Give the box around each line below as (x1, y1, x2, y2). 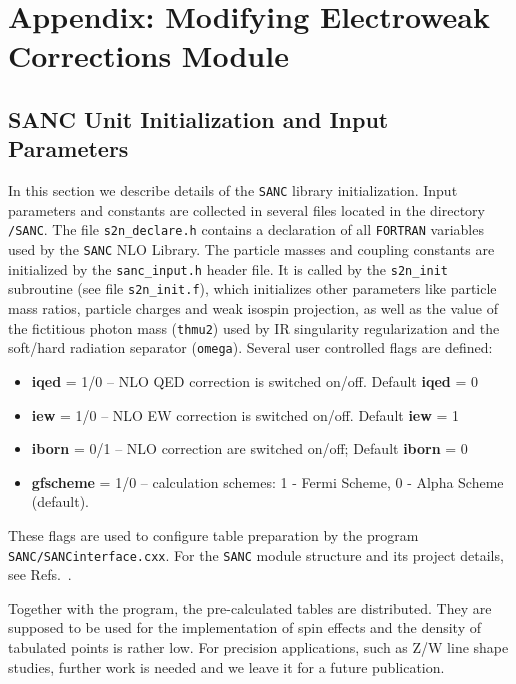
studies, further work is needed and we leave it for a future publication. (8, 656, 445, 677)
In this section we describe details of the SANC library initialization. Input (8, 180, 458, 201)
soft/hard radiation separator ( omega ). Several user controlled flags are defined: (8, 337, 493, 358)
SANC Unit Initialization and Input (8, 103, 389, 134)
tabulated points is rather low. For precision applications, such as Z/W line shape (8, 636, 509, 657)
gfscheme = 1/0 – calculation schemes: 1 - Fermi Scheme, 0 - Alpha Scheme (31, 471, 504, 492)
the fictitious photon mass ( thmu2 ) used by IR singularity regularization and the (8, 317, 500, 338)
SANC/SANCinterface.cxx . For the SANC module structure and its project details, (8, 544, 504, 565)
